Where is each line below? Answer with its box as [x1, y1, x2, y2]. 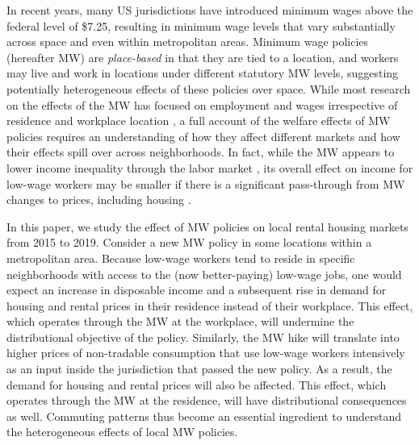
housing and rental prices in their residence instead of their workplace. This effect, [6, 297, 413, 314]
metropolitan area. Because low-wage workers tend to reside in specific [6, 249, 355, 266]
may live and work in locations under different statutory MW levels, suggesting [6, 64, 399, 81]
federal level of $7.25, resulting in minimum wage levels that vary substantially [6, 17, 396, 34]
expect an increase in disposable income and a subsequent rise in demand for [6, 281, 387, 298]
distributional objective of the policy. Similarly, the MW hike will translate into [6, 328, 400, 345]
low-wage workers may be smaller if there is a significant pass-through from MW [6, 175, 405, 192]
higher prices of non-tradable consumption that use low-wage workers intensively [6, 344, 405, 361]
